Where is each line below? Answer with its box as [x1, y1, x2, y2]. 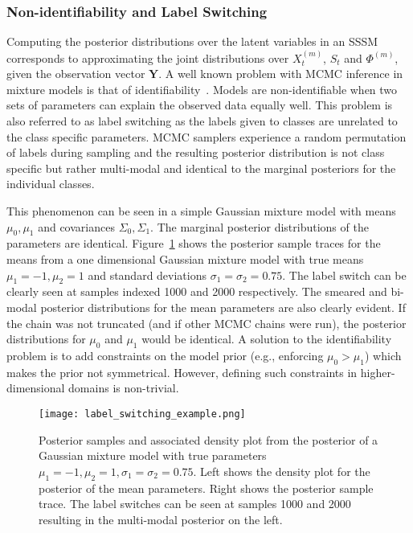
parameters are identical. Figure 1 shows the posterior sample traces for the [6, 235, 381, 252]
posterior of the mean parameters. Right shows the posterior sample [39, 479, 374, 496]
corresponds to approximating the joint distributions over [6, 49, 289, 66]
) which [365, 346, 402, 363]
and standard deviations [88, 266, 207, 283]
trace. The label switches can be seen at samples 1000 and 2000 [39, 495, 351, 512]
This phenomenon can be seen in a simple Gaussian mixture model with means [6, 202, 396, 219]
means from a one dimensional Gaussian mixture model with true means [6, 250, 364, 267]
